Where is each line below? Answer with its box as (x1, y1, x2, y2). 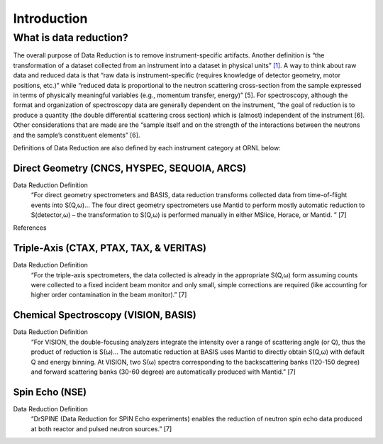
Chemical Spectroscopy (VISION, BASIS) (13, 309, 196, 321)
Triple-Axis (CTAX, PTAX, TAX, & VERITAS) (13, 242, 207, 255)
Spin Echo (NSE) (13, 386, 87, 398)
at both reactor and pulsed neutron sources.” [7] (30, 424, 172, 433)
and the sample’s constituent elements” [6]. (13, 131, 140, 139)
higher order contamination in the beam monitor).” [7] (30, 291, 187, 299)
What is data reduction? (13, 31, 128, 44)
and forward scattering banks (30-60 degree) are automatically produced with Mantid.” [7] (30, 367, 296, 376)
